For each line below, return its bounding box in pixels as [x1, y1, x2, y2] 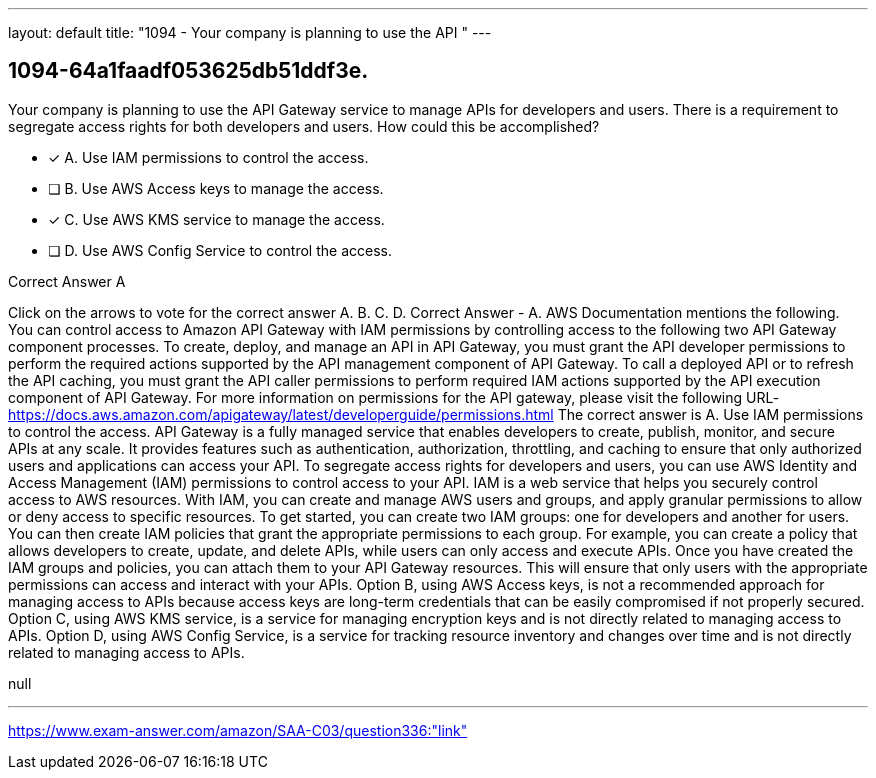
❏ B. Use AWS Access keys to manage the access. [48, 179, 384, 197]
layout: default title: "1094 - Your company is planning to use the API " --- [8, 24, 492, 41]
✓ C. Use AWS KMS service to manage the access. [48, 210, 385, 228]
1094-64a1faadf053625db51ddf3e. [8, 58, 369, 84]
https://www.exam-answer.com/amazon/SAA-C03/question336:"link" [8, 721, 468, 739]
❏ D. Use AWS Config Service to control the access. [48, 241, 392, 259]
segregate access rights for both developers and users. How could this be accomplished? [8, 117, 600, 135]
